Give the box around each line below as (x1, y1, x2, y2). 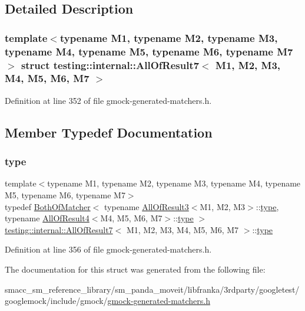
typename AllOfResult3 (104, 200, 189, 212)
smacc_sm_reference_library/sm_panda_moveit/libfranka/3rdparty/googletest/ (5, 283, 300, 295)
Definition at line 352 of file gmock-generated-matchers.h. (5, 94, 212, 106)
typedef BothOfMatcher (5, 200, 91, 212)
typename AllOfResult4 (5, 212, 89, 224)
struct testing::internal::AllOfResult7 (21, 57, 200, 72)
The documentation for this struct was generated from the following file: (5, 263, 266, 275)
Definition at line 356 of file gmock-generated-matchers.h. (5, 243, 212, 256)
